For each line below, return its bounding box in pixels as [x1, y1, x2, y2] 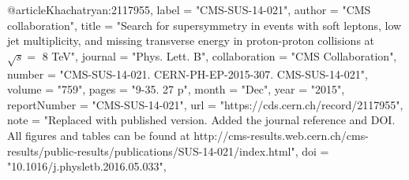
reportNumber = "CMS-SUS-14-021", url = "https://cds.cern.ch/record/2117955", [7, 96, 403, 112]
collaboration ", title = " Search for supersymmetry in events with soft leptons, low [7, 17, 402, 33]
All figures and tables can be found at [7, 127, 190, 143]
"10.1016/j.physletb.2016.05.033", [7, 158, 167, 174]
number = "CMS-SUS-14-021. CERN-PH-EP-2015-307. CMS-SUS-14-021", [7, 65, 368, 82]
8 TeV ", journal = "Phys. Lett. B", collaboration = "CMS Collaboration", [42, 47, 397, 64]
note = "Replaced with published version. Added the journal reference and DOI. [7, 112, 396, 128]
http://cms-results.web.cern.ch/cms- [193, 127, 369, 143]
